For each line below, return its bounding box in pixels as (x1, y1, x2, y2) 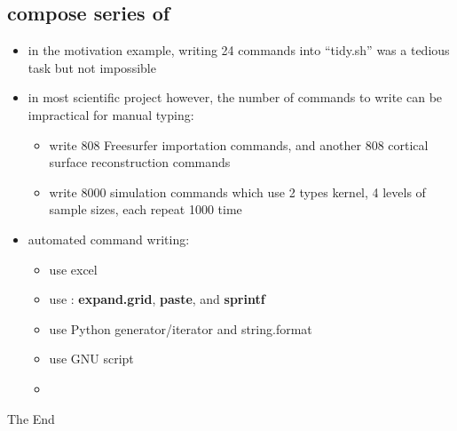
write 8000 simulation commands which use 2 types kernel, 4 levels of (49, 182, 426, 201)
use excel (49, 259, 98, 278)
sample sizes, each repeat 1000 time (49, 200, 242, 219)
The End (7, 409, 55, 427)
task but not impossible (28, 58, 156, 76)
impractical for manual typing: (28, 105, 194, 124)
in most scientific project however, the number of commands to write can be (28, 88, 443, 107)
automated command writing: (28, 229, 190, 248)
